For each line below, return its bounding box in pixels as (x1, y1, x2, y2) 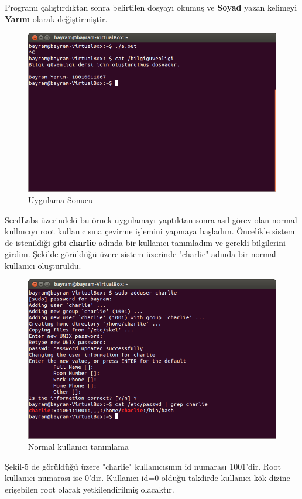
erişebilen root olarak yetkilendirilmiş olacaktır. (5, 483, 174, 495)
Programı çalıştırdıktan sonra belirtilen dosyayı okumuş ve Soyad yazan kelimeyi (5, 1, 297, 13)
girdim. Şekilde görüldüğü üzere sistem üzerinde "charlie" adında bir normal (5, 248, 276, 260)
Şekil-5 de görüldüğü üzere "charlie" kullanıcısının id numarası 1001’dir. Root (5, 460, 281, 472)
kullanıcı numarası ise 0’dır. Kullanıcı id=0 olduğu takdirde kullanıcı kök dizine (5, 471, 290, 484)
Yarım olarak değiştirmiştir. (5, 12, 108, 25)
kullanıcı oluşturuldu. (5, 259, 81, 271)
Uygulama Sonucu (28, 193, 93, 206)
